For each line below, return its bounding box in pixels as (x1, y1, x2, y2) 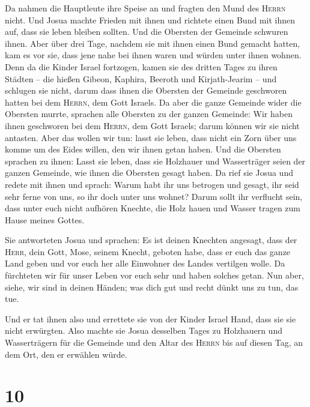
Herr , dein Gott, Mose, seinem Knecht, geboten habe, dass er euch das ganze (5, 245, 291, 258)
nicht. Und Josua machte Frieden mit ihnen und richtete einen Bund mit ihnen (5, 13, 295, 26)
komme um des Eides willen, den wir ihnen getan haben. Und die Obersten (5, 143, 281, 155)
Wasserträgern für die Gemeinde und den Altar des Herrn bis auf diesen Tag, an (5, 336, 303, 349)
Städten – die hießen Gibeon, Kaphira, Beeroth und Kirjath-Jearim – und (5, 72, 277, 85)
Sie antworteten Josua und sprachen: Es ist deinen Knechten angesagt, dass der (5, 234, 297, 246)
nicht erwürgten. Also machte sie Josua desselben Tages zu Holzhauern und (5, 324, 282, 337)
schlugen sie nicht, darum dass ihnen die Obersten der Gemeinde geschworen (5, 84, 287, 97)
